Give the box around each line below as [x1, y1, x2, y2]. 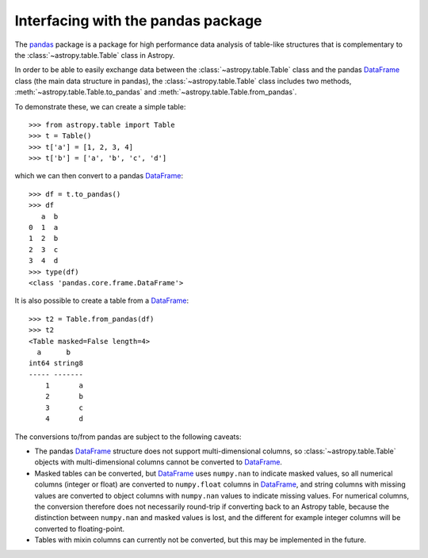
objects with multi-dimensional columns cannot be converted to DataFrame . [34, 457, 283, 467]
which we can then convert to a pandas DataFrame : [14, 171, 184, 181]
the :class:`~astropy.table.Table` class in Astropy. [14, 50, 175, 59]
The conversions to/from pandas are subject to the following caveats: [14, 432, 242, 441]
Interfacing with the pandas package [14, 12, 262, 29]
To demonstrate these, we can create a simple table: [14, 101, 186, 111]
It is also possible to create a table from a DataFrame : [14, 296, 189, 305]
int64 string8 [29, 359, 83, 368]
